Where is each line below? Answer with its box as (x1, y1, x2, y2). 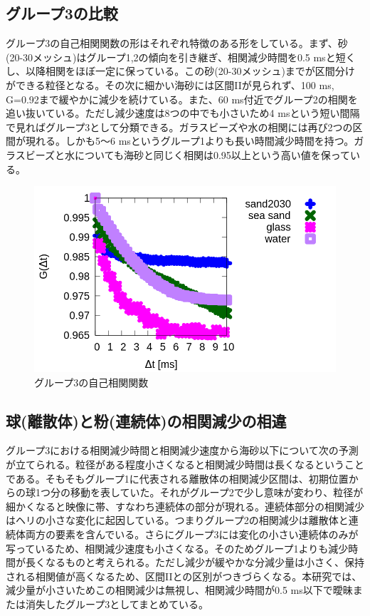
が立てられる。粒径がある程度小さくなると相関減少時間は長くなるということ (6, 457, 364, 472)
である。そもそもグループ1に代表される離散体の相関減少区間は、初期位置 (6, 471, 349, 486)
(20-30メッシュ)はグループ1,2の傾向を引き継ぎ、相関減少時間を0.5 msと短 (6, 49, 346, 64)
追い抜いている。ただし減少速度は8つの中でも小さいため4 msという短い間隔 (6, 106, 360, 120)
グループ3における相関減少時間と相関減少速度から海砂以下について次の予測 (6, 443, 359, 458)
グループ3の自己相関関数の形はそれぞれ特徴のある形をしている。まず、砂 (6, 36, 348, 51)
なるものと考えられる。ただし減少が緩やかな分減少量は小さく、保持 (45, 555, 364, 570)
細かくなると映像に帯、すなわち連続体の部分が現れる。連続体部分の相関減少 (6, 498, 364, 513)
